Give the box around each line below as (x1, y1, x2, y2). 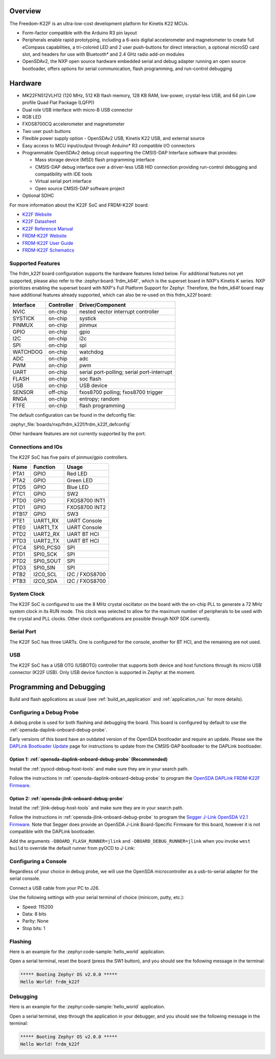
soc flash (79, 375, 102, 382)
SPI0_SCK (33, 550, 57, 557)
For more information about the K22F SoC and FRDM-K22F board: (9, 202, 149, 208)
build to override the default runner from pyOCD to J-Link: (9, 845, 135, 851)
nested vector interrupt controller (79, 308, 159, 315)
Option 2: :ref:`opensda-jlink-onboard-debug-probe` (9, 795, 125, 801)
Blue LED (66, 483, 89, 490)
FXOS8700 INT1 (66, 497, 105, 504)
